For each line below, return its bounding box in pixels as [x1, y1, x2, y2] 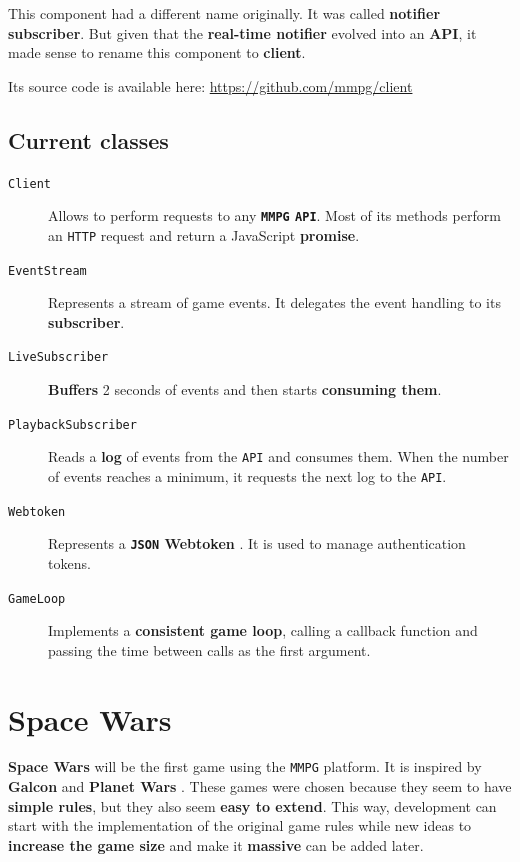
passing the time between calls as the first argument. [48, 639, 371, 660]
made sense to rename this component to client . [8, 42, 306, 63]
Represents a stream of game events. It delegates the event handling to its [48, 292, 501, 313]
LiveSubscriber [8, 350, 109, 365]
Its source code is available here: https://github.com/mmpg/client [8, 75, 413, 96]
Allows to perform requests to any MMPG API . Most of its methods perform [48, 205, 501, 226]
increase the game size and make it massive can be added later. [8, 834, 424, 855]
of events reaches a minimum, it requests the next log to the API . [48, 465, 447, 486]
